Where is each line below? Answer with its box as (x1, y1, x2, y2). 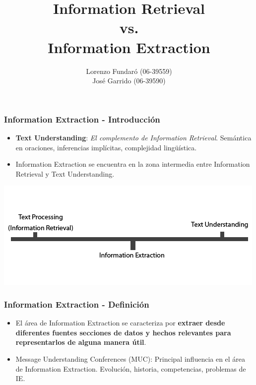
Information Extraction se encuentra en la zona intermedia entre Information (15, 159, 250, 169)
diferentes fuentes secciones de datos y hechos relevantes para (15, 327, 231, 337)
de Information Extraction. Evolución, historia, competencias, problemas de (15, 363, 246, 374)
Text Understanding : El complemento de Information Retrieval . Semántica (15, 132, 252, 142)
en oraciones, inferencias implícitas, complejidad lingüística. (15, 142, 197, 152)
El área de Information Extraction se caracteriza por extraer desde (15, 318, 225, 328)
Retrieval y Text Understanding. (15, 168, 115, 179)
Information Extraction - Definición (4, 298, 149, 310)
